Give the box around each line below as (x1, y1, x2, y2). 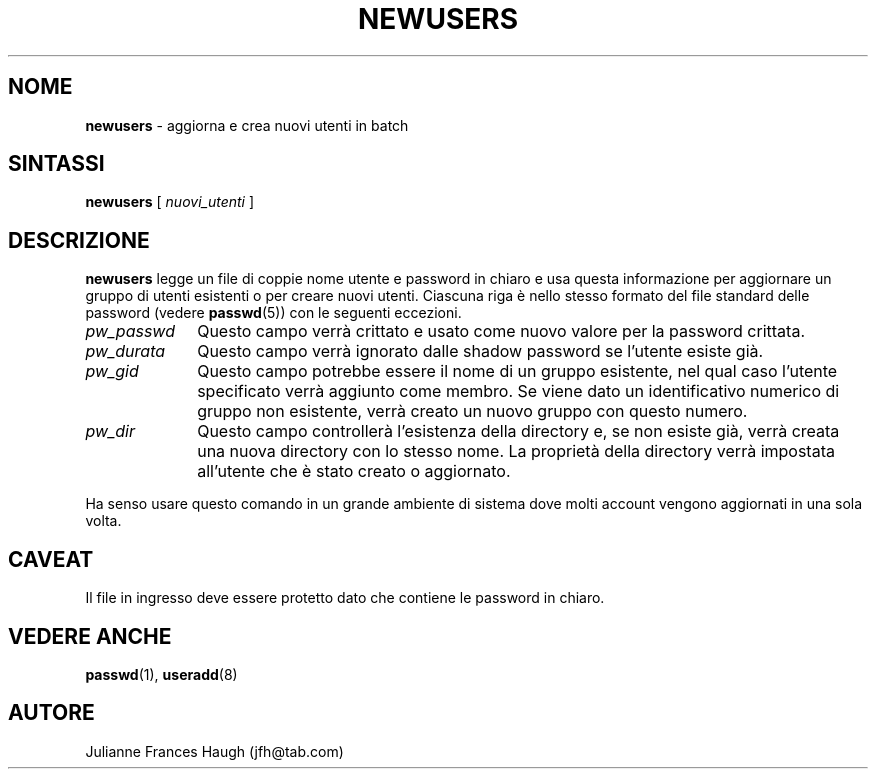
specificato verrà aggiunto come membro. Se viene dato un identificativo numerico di (197, 381, 840, 402)
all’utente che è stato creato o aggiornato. (197, 461, 511, 482)
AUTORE (8, 700, 95, 726)
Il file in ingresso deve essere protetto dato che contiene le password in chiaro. (85, 589, 605, 607)
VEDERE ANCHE (8, 623, 172, 649)
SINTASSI (8, 151, 105, 177)
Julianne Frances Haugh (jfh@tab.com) (85, 742, 344, 760)
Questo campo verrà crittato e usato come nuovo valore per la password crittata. (197, 321, 805, 342)
